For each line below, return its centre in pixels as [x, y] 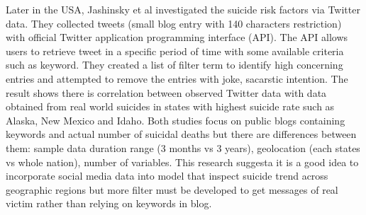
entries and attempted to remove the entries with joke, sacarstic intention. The [177, 78]
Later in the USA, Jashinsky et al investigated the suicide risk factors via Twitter [183, 9]
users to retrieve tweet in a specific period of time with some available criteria [175, 51]
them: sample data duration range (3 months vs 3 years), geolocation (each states [183, 147]
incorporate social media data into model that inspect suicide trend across [167, 176]
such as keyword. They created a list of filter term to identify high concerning [174, 65]
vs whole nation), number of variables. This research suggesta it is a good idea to [182, 162]
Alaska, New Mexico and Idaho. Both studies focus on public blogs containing [176, 120]
